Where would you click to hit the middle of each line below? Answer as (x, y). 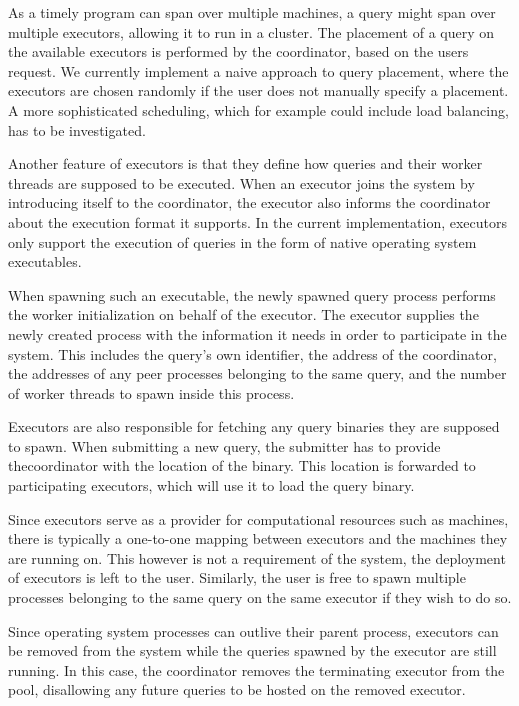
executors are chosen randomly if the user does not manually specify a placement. (258, 90)
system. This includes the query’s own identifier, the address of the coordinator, (252, 353)
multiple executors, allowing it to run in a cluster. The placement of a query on (251, 31)
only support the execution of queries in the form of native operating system (242, 241)
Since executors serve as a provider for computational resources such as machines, (258, 518)
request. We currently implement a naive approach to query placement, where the (258, 70)
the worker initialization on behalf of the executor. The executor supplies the (243, 314)
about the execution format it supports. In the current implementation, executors (257, 221)
